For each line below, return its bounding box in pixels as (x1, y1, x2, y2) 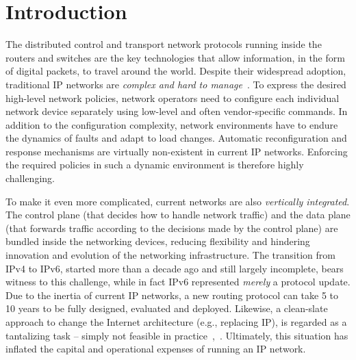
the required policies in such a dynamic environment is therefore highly (5, 157, 304, 172)
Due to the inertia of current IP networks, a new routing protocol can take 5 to (5, 287, 339, 302)
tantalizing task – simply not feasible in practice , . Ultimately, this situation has (5, 328, 348, 342)
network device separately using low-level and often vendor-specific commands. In (5, 104, 348, 118)
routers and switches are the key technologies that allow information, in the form (5, 50, 345, 64)
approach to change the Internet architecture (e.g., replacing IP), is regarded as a (5, 315, 347, 329)
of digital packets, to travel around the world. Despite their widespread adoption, (5, 64, 346, 78)
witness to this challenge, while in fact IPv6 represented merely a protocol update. (5, 274, 351, 289)
